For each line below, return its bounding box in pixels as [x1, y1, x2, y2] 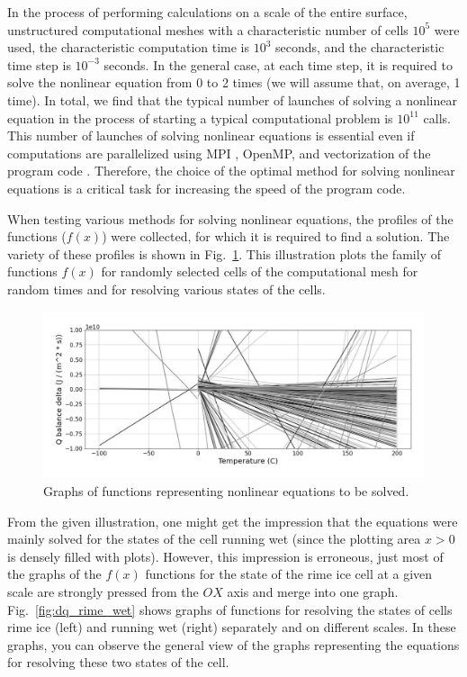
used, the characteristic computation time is [7, 38, 250, 57]
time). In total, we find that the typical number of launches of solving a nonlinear [7, 90, 457, 109]
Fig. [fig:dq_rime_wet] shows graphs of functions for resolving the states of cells [7, 600, 453, 618]
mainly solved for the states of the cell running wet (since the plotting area [7, 529, 421, 548]
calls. [423, 108, 451, 127]
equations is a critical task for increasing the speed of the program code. [7, 178, 406, 197]
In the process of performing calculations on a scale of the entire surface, [7, 3, 408, 21]
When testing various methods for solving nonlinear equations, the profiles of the [7, 209, 454, 228]
